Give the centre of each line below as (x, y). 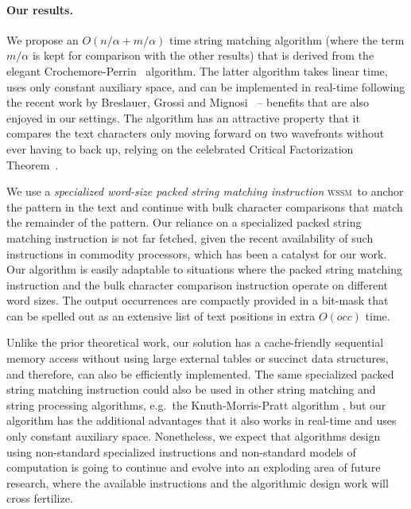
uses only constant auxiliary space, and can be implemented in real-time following (206, 86)
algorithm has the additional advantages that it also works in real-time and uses (202, 420)
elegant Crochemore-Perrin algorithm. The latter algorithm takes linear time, (197, 70)
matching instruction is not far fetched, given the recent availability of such (190, 237)
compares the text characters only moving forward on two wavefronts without (196, 133)
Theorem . (33, 164)
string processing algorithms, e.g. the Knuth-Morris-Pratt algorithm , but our (196, 404)
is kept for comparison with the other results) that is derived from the (203, 55)
